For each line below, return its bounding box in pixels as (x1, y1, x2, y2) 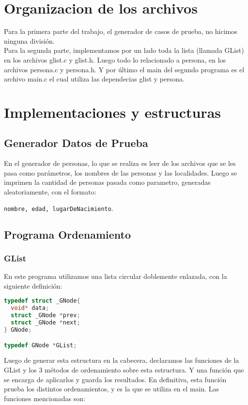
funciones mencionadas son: (4, 393, 85, 403)
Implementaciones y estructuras (4, 102, 221, 122)
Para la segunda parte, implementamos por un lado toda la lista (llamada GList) (4, 45, 244, 55)
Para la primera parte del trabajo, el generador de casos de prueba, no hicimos (4, 26, 237, 36)
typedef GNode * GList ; (4, 341, 77, 349)
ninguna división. (4, 35, 55, 46)
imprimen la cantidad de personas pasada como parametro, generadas (4, 177, 211, 187)
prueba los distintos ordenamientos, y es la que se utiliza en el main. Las (4, 384, 219, 394)
